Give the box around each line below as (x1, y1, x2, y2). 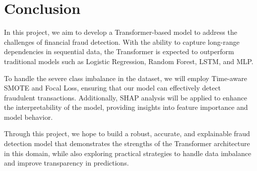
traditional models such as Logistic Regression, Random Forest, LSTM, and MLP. (4, 56, 254, 66)
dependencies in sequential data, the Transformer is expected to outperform (4, 46, 234, 57)
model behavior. (4, 111, 53, 122)
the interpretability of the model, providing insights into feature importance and (4, 102, 248, 112)
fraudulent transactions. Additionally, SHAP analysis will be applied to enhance (4, 92, 247, 102)
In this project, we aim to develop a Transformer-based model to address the (4, 27, 237, 37)
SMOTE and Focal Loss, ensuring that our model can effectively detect (4, 83, 221, 93)
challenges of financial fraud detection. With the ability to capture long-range (4, 36, 240, 47)
